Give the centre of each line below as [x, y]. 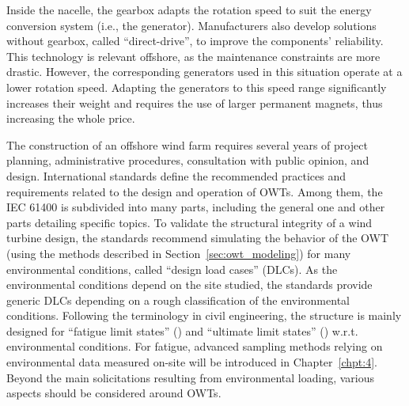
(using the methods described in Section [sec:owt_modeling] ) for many [179, 253]
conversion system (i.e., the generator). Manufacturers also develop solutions [191, 25]
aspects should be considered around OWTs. [114, 393]
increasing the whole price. [71, 118]
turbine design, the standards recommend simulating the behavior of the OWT [198, 238]
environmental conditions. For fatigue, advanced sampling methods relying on [195, 346]
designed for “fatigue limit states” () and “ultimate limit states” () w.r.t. [182, 330]
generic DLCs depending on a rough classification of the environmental [178, 300]
